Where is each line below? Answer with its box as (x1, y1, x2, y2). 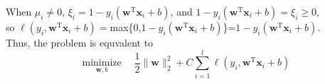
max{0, (110, 20, 142, 34)
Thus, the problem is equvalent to (6, 35, 154, 49)
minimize (82, 58, 122, 68)
